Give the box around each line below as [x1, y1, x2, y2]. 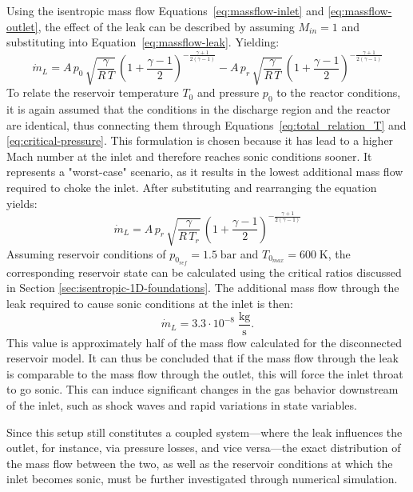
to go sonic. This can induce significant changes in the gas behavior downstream [6, 381, 399, 398]
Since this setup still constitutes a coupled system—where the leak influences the [6, 423, 403, 440]
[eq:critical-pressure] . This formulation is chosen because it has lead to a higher [6, 132, 394, 149]
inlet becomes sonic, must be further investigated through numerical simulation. [6, 470, 398, 487]
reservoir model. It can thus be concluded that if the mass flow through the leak [6, 350, 399, 366]
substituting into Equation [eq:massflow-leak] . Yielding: [6, 34, 280, 50]
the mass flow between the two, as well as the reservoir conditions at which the [6, 454, 393, 471]
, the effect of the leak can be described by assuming [38, 18, 295, 34]
